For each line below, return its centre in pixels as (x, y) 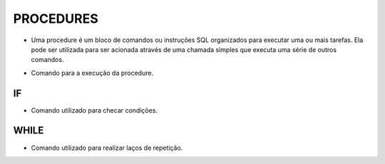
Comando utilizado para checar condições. (94, 110)
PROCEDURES (56, 19)
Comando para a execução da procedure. (92, 73)
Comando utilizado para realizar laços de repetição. (107, 148)
